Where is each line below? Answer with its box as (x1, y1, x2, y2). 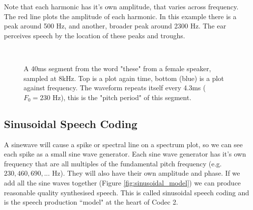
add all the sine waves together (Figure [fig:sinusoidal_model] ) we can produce (4, 177, 241, 187)
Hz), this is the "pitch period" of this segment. (53, 92, 192, 102)
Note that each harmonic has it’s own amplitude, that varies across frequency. (4, 1, 239, 11)
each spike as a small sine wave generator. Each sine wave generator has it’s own (4, 149, 246, 159)
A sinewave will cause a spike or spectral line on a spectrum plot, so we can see (4, 139, 243, 149)
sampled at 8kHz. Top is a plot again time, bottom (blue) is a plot (24, 73, 224, 83)
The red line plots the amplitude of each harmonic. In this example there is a (4, 11, 237, 21)
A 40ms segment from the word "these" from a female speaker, (24, 63, 211, 73)
